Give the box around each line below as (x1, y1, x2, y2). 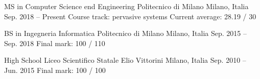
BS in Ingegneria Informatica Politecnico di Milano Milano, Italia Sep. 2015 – (4, 28, 247, 38)
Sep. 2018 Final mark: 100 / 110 (4, 37, 105, 48)
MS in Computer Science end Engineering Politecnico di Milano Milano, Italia (4, 1, 249, 11)
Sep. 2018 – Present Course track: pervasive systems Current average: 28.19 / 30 (4, 11, 256, 21)
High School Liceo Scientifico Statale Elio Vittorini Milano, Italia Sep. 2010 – (4, 55, 246, 65)
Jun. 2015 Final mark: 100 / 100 (4, 64, 106, 75)
